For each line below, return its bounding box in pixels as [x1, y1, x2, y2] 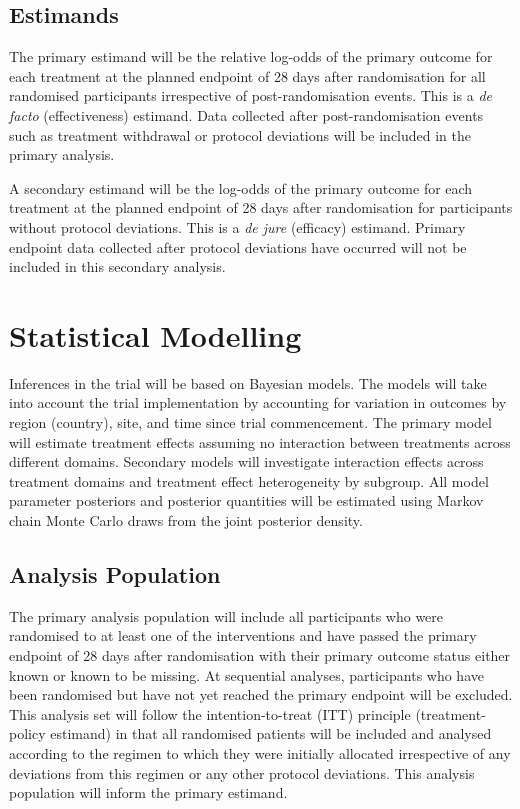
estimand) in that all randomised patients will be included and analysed [50, 723, 492, 744]
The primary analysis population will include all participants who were [9, 605, 444, 626]
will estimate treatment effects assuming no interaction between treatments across [9, 431, 511, 452]
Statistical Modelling [9, 314, 302, 355]
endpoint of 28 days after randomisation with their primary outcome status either [9, 645, 511, 665]
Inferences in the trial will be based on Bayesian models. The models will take [9, 372, 487, 393]
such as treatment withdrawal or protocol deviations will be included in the [9, 124, 472, 145]
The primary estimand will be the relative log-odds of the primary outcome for [9, 46, 493, 67]
